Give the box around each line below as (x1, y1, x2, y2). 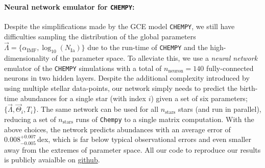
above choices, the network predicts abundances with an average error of (4, 124, 231, 134)
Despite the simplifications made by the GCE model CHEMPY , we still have (4, 20, 235, 31)
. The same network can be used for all (36, 104, 159, 114)
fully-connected (206, 62, 254, 73)
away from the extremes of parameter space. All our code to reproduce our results (4, 144, 261, 155)
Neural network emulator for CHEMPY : (4, 1, 135, 12)
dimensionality (4, 53, 50, 63)
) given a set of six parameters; (151, 92, 248, 103)
